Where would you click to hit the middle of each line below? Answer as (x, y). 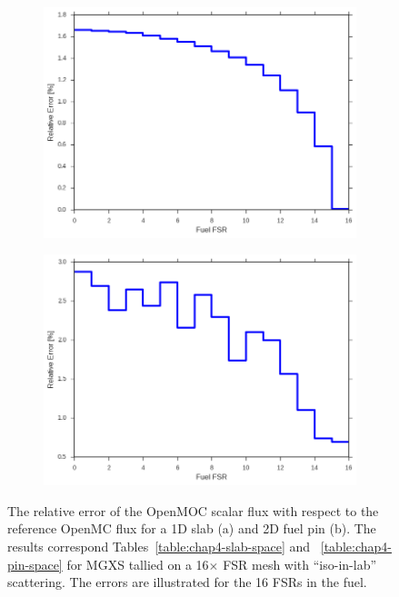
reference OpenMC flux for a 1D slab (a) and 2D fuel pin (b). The (192, 528)
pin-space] (35, 564)
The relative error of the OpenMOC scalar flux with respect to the (193, 510)
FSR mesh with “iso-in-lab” (300, 564)
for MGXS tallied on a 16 (138, 564)
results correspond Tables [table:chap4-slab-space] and (159, 547)
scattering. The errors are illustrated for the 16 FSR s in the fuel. (187, 582)
